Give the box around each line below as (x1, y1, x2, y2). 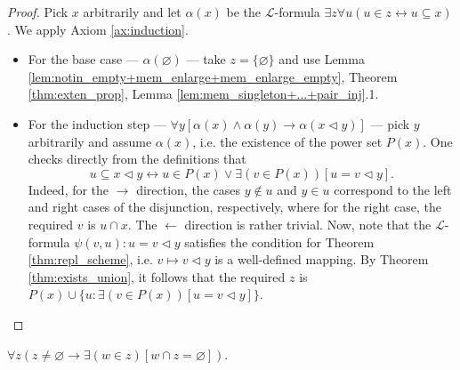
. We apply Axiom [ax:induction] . (7, 20, 189, 38)
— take (186, 50, 226, 68)
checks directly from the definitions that (28, 149, 246, 168)
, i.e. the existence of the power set (192, 132, 383, 150)
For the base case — (28, 50, 139, 68)
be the (226, 3, 262, 20)
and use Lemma (278, 50, 365, 68)
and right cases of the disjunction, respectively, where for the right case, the (28, 197, 441, 216)
